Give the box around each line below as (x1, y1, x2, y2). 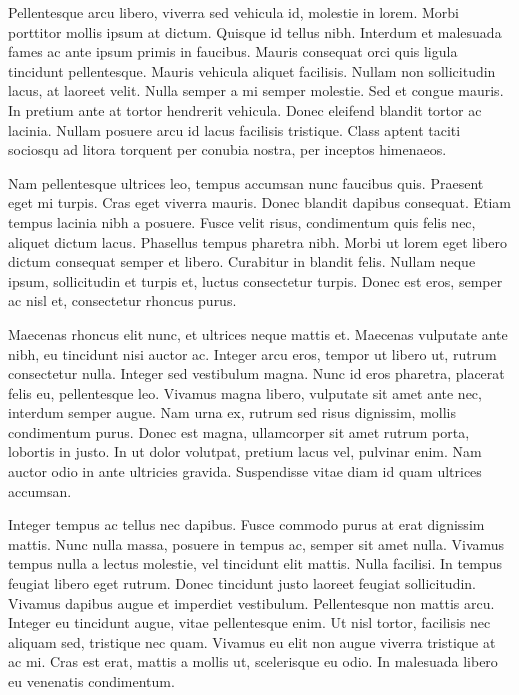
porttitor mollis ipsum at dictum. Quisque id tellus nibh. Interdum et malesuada (8, 21, 502, 42)
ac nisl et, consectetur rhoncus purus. (8, 290, 237, 311)
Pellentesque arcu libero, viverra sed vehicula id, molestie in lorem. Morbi (8, 2, 459, 22)
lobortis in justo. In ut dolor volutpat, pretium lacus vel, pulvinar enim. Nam (8, 441, 482, 462)
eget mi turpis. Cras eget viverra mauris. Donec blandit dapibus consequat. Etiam (8, 192, 512, 213)
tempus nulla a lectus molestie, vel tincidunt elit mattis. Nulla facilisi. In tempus (8, 553, 502, 574)
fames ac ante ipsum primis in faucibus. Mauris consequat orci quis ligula (8, 41, 458, 62)
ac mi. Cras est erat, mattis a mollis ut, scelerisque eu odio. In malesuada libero (8, 651, 498, 672)
